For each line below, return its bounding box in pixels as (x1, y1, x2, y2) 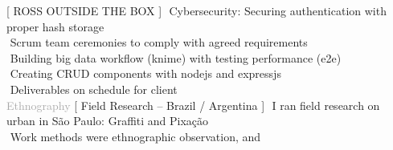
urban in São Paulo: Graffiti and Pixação (6, 112, 209, 129)
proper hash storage (6, 18, 104, 34)
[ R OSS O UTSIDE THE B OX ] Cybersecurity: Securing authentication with (6, 2, 387, 18)
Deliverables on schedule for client (10, 80, 178, 97)
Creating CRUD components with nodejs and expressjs (10, 65, 281, 82)
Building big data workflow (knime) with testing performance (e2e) (10, 49, 342, 66)
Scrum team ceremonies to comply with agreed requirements (10, 34, 308, 51)
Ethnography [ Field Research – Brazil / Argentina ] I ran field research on (6, 96, 380, 113)
